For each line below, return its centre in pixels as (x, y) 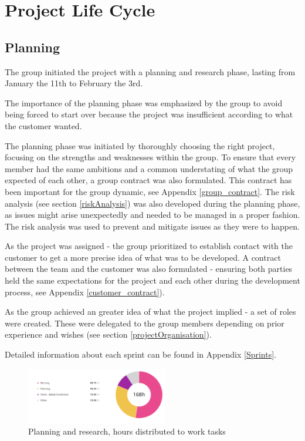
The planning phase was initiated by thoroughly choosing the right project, (140, 145)
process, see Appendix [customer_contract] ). (85, 292)
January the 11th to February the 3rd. (74, 83)
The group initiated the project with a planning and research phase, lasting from (150, 71)
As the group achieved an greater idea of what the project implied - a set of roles (150, 312)
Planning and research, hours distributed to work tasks (127, 431)
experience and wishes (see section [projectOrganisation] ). (108, 334)
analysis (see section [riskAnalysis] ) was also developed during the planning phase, (152, 203)
